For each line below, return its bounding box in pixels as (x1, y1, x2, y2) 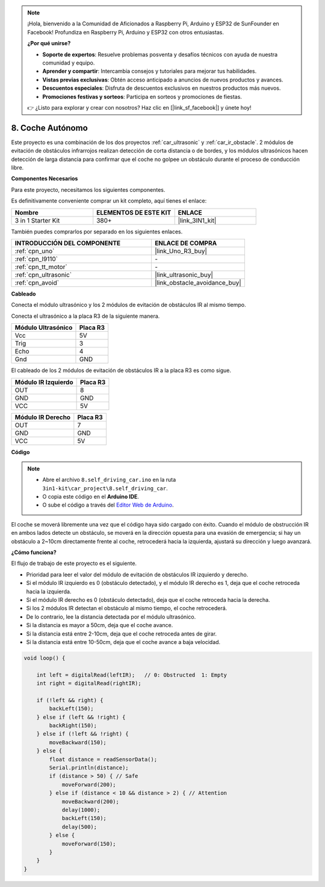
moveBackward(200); (61, 798, 120, 805)
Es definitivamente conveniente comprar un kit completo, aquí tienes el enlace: (11, 197, 207, 204)
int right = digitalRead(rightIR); (36, 680, 141, 687)
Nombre (14, 208, 39, 216)
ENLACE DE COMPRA (154, 239, 217, 247)
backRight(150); (49, 722, 97, 729)
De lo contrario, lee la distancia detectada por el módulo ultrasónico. (26, 613, 196, 620)
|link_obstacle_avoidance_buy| (154, 278, 242, 286)
